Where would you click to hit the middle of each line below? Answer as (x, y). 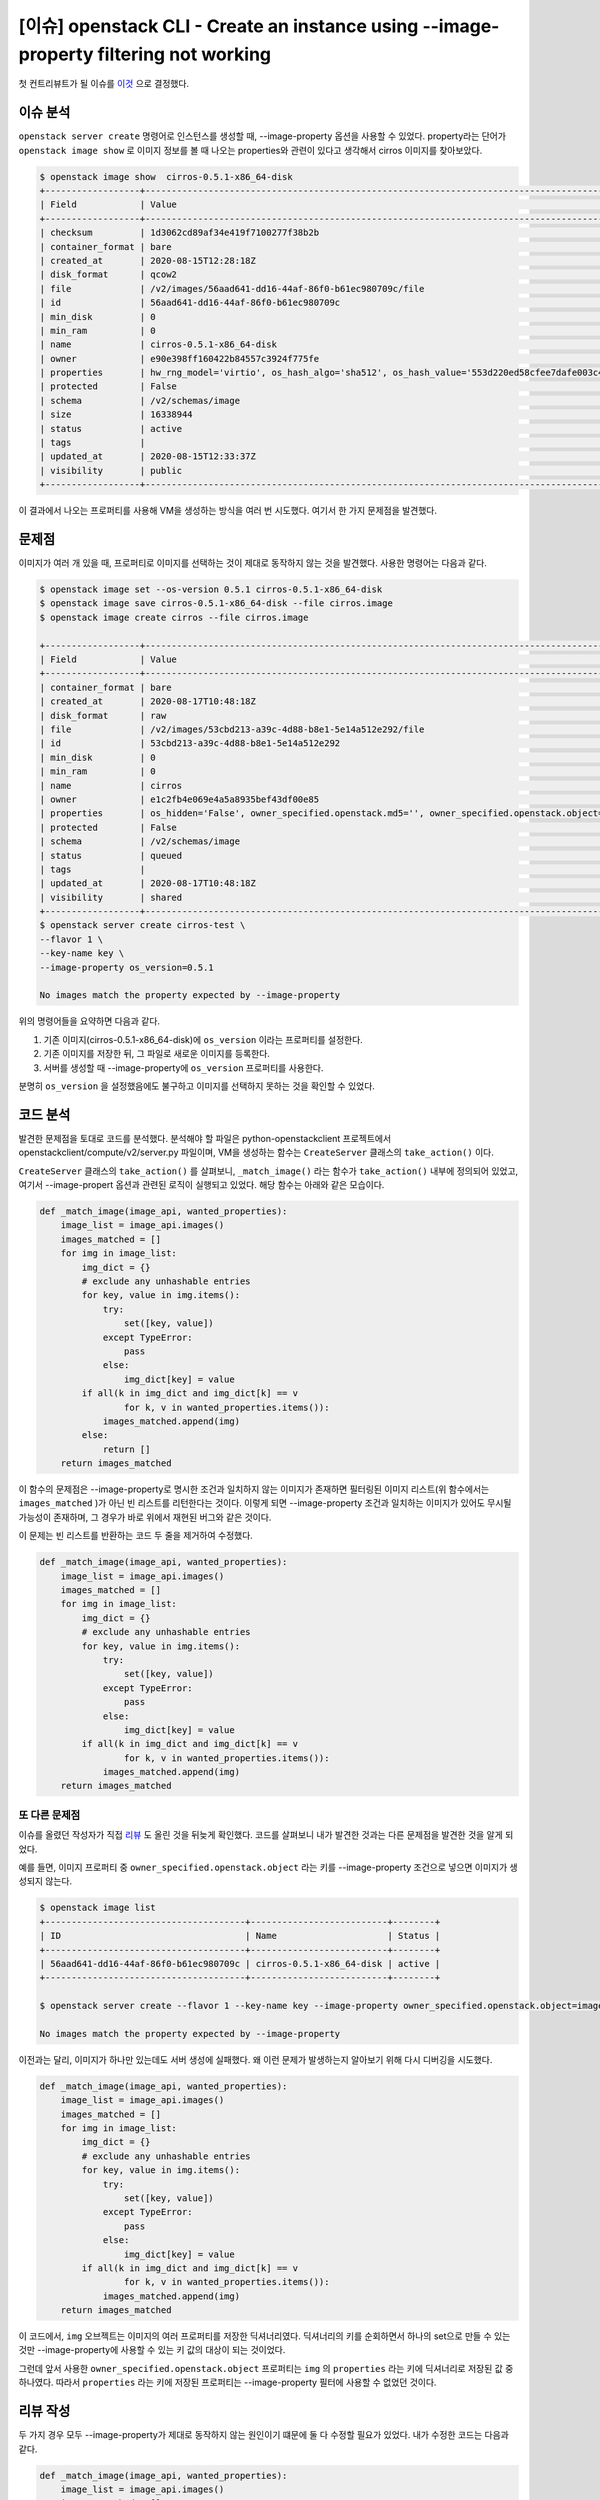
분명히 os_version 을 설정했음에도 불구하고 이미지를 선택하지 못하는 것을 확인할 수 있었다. (196, 1086)
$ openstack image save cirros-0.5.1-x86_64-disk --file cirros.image (216, 603)
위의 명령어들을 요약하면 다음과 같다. (89, 1021)
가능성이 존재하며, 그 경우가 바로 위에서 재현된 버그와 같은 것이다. (145, 1517)
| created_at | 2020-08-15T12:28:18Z (148, 260)
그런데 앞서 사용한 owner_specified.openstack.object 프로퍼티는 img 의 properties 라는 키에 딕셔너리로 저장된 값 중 (266, 2368)
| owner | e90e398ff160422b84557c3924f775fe (179, 358)
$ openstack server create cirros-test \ (142, 925)
